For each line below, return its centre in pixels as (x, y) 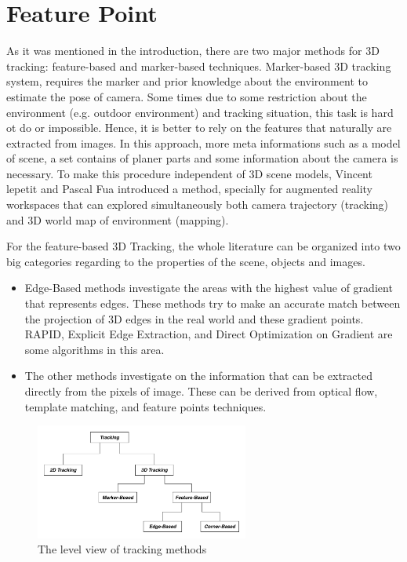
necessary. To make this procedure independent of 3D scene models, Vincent (189, 173)
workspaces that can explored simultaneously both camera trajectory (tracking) (198, 204)
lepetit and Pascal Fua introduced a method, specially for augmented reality (189, 189)
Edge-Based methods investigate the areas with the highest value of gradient (209, 288)
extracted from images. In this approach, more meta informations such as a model (203, 142)
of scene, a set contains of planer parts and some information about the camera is (202, 158)
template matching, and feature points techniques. (145, 406)
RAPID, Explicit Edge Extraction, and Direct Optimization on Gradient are (209, 334)
